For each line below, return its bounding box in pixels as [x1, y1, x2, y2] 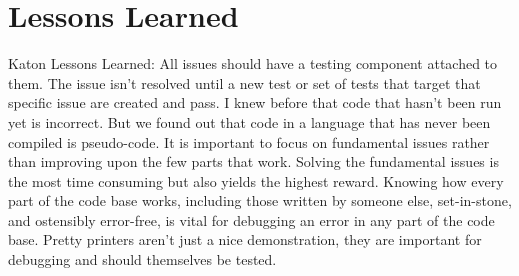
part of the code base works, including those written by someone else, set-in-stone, [8, 190, 512, 211]
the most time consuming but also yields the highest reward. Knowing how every [8, 170, 504, 191]
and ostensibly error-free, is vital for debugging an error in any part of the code [8, 209, 495, 230]
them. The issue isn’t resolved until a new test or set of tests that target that [8, 72, 481, 93]
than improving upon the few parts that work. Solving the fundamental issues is [8, 151, 499, 172]
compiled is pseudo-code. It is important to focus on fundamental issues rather [8, 131, 490, 152]
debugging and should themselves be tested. [8, 249, 277, 270]
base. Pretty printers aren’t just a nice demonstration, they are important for [8, 229, 482, 250]
